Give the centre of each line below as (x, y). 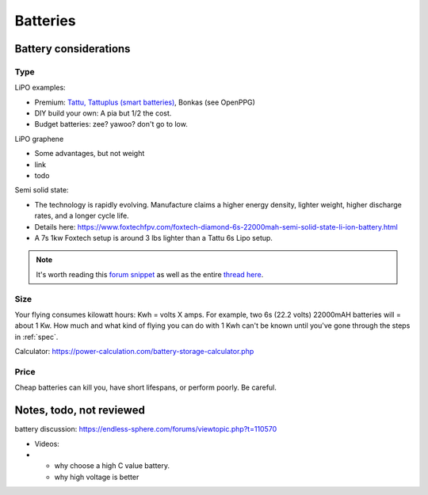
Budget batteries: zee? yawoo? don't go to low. (111, 124)
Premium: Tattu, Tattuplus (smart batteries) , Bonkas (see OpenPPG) (145, 102)
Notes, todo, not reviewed (80, 411)
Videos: (47, 444)
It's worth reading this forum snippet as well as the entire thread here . (150, 274)
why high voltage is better (97, 477)
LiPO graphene (39, 139)
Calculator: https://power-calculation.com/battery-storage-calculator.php (134, 352)
